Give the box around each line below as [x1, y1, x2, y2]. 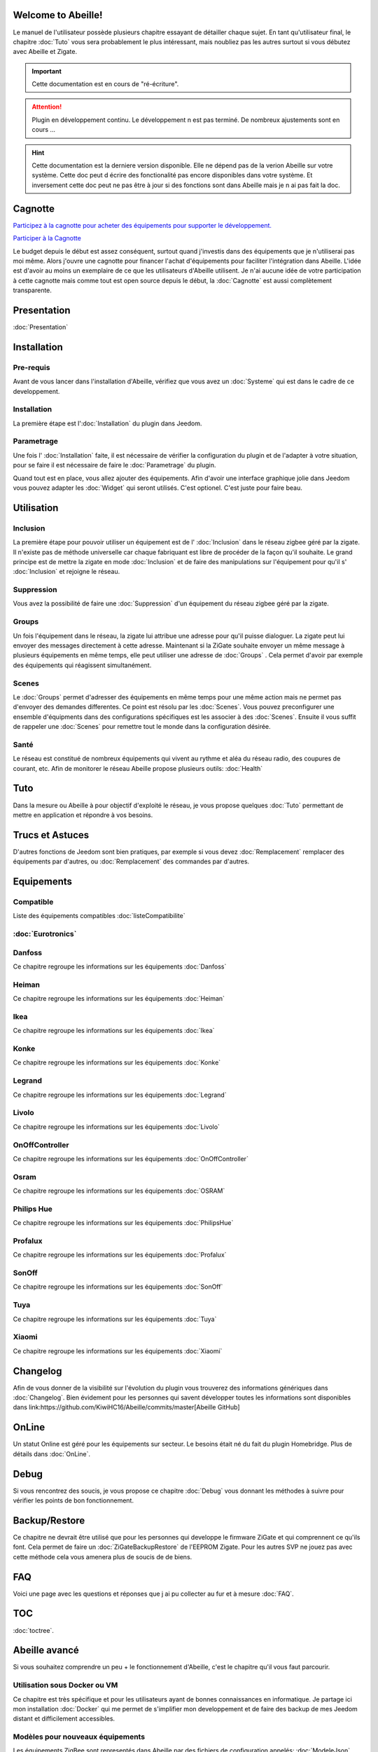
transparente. [13, 286, 52, 294]
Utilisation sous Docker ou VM [13, 1681, 118, 1690]
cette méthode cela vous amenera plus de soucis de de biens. [13, 1552, 192, 1561]
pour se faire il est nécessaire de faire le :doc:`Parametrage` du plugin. [13, 461, 216, 470]
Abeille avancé [13, 1644, 80, 1657]
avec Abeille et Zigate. [13, 48, 77, 56]
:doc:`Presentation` [13, 322, 69, 331]
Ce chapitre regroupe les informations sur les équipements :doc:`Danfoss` [13, 962, 227, 971]
